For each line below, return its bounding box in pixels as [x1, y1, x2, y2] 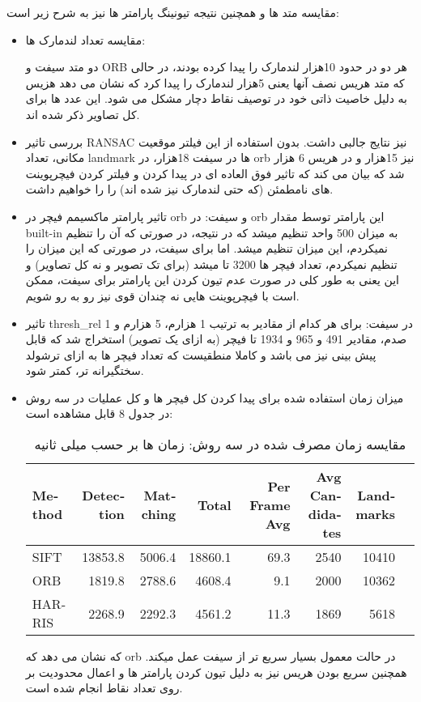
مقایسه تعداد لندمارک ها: [25, 31, 146, 48]
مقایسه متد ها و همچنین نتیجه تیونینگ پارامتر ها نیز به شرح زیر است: [6, 4, 339, 20]
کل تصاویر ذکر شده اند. [25, 105, 140, 122]
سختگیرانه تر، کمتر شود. [25, 362, 144, 379]
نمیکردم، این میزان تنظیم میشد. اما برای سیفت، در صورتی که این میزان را [25, 240, 388, 257]
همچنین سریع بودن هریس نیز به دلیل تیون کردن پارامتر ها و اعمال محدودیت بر [25, 663, 407, 680]
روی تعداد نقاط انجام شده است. [25, 679, 183, 696]
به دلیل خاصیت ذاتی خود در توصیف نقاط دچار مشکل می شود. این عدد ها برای [25, 90, 407, 107]
